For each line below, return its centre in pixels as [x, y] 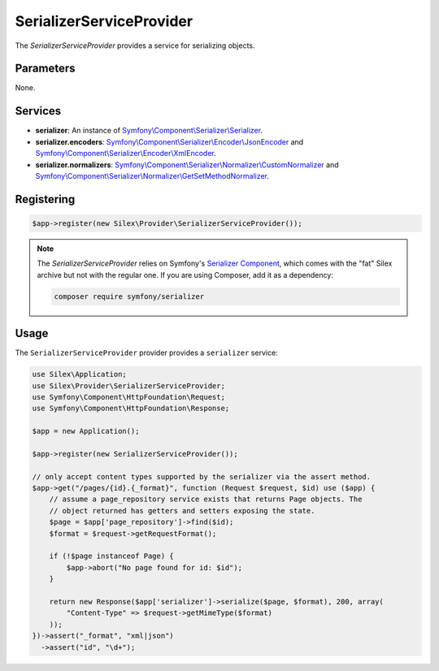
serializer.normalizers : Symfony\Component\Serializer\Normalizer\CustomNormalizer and [187, 165]
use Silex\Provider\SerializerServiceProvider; [128, 385]
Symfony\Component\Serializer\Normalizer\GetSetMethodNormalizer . [152, 175]
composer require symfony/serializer [129, 296]
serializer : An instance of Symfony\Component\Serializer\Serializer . [149, 131]
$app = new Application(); [86, 431]
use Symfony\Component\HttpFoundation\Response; [131, 409]
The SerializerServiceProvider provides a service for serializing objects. [135, 45]
